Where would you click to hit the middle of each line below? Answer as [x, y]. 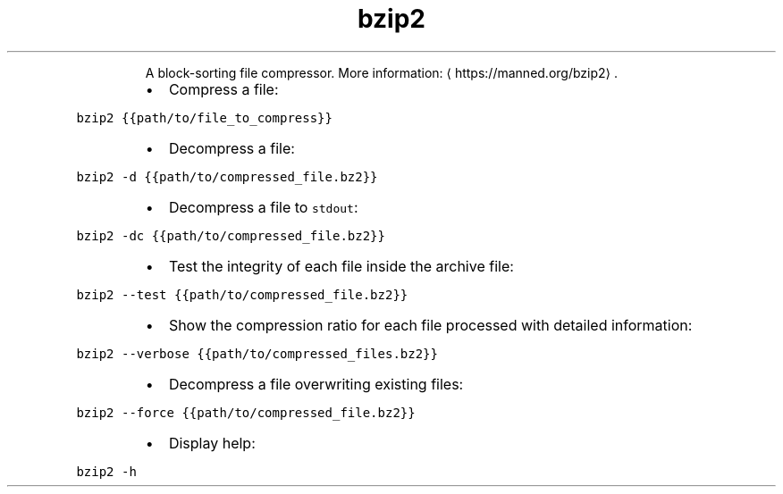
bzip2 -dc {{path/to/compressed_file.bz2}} [231, 235]
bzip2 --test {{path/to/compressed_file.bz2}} [242, 294]
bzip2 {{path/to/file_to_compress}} [204, 117]
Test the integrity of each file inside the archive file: [341, 266]
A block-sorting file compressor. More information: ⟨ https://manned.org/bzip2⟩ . [381, 72]
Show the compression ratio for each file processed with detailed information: [430, 325]
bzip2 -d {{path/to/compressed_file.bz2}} [227, 176]
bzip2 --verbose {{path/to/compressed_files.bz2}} [257, 353]
